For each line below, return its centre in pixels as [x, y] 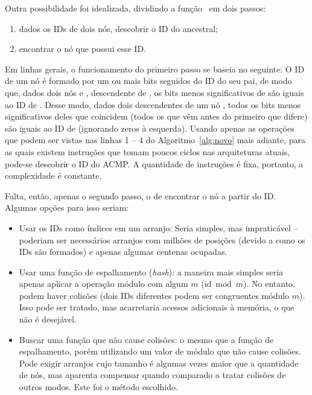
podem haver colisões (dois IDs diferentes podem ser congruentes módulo [154, 295]
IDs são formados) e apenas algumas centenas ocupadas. [123, 252]
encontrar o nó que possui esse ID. [82, 49]
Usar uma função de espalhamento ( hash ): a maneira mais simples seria [151, 271]
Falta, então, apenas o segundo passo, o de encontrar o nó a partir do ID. [141, 195]
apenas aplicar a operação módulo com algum [103, 284]
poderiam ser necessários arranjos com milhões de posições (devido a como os [162, 239]
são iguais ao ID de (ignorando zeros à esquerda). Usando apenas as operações [150, 128]
